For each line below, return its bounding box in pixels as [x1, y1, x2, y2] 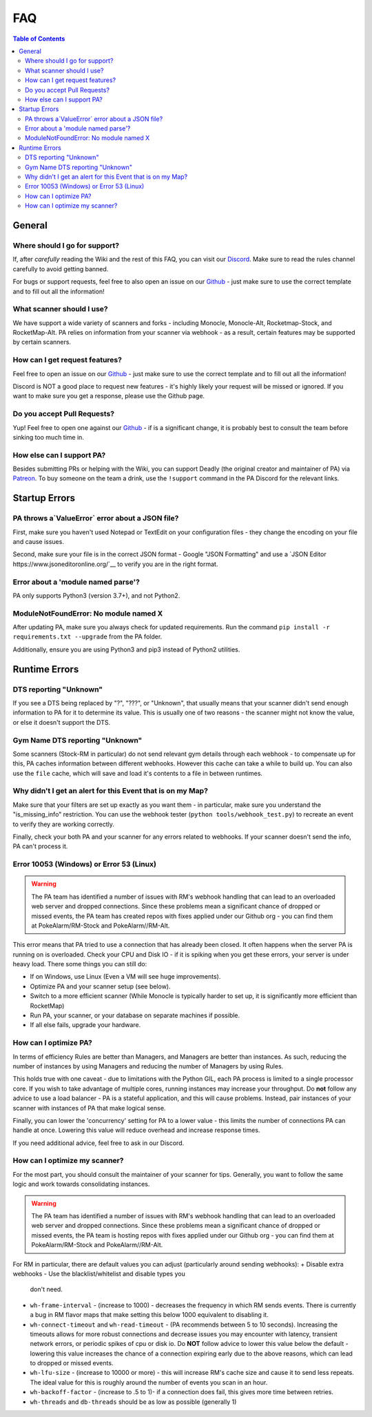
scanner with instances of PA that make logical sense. [12, 1104, 166, 1112]
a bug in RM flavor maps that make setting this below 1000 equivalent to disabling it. [30, 1311, 269, 1319]
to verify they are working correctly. [12, 820, 115, 828]
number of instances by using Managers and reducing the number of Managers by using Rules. [12, 1062, 284, 1070]
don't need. [30, 1285, 63, 1293]
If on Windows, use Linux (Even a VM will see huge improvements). [30, 973, 221, 981]
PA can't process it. [12, 842, 68, 850]
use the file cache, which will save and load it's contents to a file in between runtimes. [12, 769, 263, 777]
